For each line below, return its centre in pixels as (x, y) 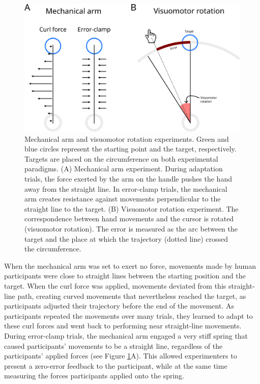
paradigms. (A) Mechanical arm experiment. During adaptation (124, 169)
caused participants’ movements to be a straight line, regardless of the (113, 345)
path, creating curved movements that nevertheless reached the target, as (132, 296)
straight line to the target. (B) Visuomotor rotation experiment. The (132, 208)
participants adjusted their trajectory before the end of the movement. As (119, 306)
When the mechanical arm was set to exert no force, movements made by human (130, 265)
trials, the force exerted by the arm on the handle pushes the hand (128, 179)
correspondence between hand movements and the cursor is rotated (129, 219)
